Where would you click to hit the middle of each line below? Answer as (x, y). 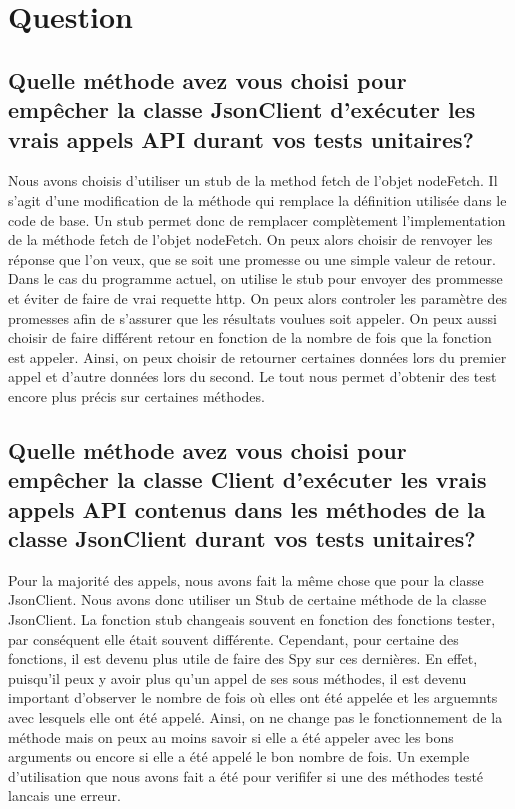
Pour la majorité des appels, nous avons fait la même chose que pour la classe (246, 579)
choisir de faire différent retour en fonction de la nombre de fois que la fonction (250, 337)
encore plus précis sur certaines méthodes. (136, 395)
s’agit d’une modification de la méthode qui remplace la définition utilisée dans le (257, 199)
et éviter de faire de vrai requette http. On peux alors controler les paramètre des (258, 297)
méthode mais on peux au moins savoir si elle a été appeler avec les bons (231, 736)
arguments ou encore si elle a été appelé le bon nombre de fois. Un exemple (239, 756)
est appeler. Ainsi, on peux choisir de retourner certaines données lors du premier (257, 356)
